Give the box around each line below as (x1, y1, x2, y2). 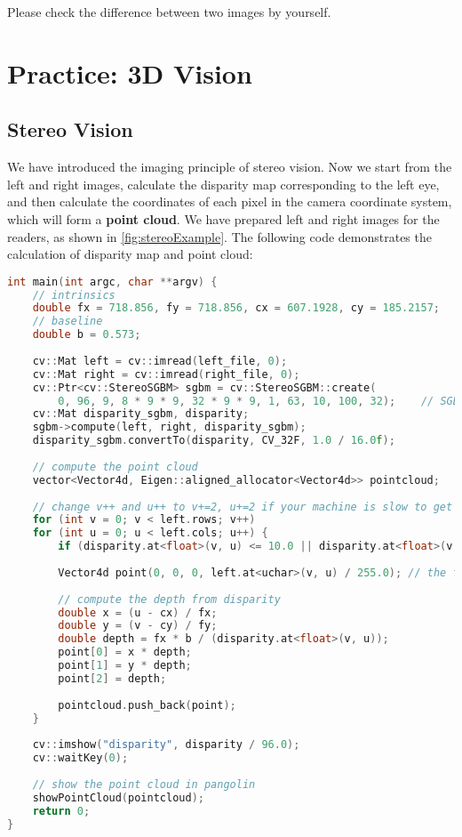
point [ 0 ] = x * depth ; (58, 646, 192, 659)
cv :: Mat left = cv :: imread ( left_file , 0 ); (32, 354, 288, 367)
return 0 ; (32, 804, 91, 817)
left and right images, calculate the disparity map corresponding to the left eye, (7, 174, 440, 193)
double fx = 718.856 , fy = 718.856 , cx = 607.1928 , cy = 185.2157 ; (32, 302, 441, 315)
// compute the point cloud (32, 460, 198, 473)
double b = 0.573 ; (32, 328, 141, 342)
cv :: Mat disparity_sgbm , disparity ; (32, 407, 250, 421)
